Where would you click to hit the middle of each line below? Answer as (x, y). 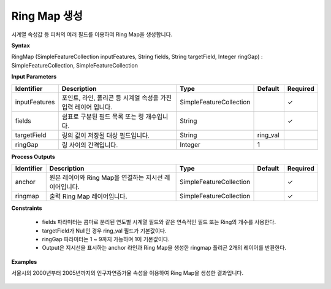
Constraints (27, 208)
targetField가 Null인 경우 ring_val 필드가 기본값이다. (104, 231)
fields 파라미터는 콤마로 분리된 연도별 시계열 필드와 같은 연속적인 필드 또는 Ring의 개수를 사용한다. (159, 222)
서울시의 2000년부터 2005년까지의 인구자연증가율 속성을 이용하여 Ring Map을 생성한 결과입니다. (127, 273)
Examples (24, 261)
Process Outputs (33, 156)
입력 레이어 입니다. (87, 107)
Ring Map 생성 (47, 16)
